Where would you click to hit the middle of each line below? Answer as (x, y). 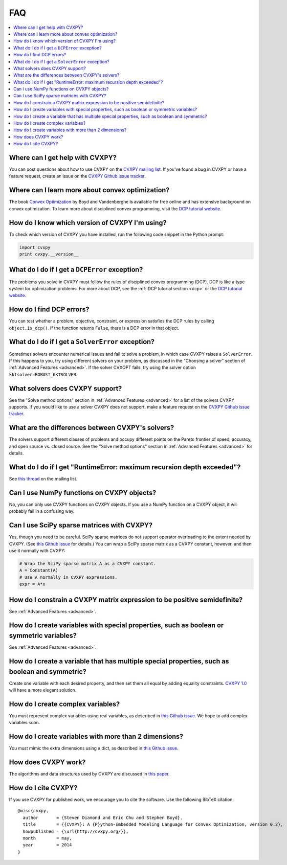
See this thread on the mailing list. (43, 479)
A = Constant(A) (39, 570)
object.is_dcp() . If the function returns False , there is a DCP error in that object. (94, 328)
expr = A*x (32, 584)
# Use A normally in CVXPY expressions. (68, 577)
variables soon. (24, 723)
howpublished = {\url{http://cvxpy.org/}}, (76, 831)
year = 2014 (47, 845)
